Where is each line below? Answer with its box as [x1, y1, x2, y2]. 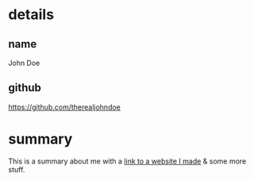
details [8, 6, 54, 24]
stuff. [8, 164, 25, 174]
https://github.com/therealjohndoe [8, 102, 121, 112]
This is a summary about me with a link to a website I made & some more [8, 156, 247, 166]
